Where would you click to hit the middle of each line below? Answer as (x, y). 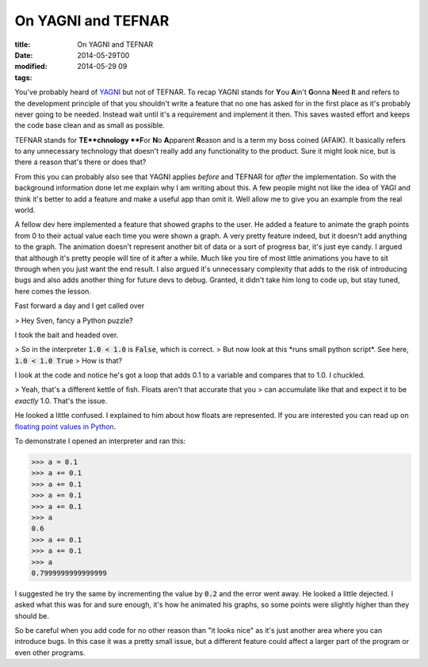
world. (25, 210)
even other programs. (50, 652)
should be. (32, 615)
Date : (24, 55)
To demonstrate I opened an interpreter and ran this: (100, 441)
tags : (23, 77)
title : (23, 44)
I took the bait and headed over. (67, 335)
